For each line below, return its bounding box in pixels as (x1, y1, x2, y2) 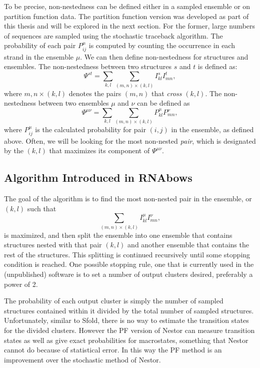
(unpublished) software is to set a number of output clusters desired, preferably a (4, 269, 253, 279)
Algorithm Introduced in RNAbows (4, 170, 192, 185)
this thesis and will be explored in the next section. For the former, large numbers (4, 21, 255, 31)
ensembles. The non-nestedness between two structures (4, 61, 171, 72)
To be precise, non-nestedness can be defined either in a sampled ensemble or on (4, 1, 250, 11)
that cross (151, 88, 182, 98)
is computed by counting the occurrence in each (88, 40, 235, 51)
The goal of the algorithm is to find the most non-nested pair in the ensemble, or (4, 193, 252, 204)
